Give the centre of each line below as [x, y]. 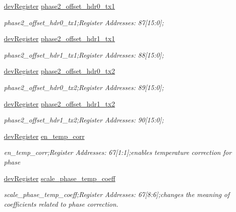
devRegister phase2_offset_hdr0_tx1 [60, 6]
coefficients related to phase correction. [61, 204]
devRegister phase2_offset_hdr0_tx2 [60, 71]
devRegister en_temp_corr [44, 136]
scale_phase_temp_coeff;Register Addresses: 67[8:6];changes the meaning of [117, 194]
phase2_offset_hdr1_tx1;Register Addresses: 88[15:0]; [84, 54]
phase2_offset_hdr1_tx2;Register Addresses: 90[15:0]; [84, 120]
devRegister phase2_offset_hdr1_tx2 [60, 103]
